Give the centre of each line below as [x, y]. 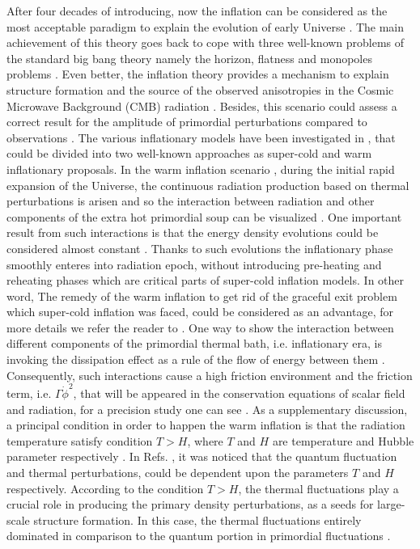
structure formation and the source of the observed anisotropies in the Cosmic [200, 89]
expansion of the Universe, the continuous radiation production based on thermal [208, 185]
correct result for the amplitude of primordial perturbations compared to [187, 122]
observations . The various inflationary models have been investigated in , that [201, 137]
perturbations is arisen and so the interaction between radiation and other [191, 201]
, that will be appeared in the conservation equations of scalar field [239, 393]
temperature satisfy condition [80, 440]
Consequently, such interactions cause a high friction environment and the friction [210, 375]
